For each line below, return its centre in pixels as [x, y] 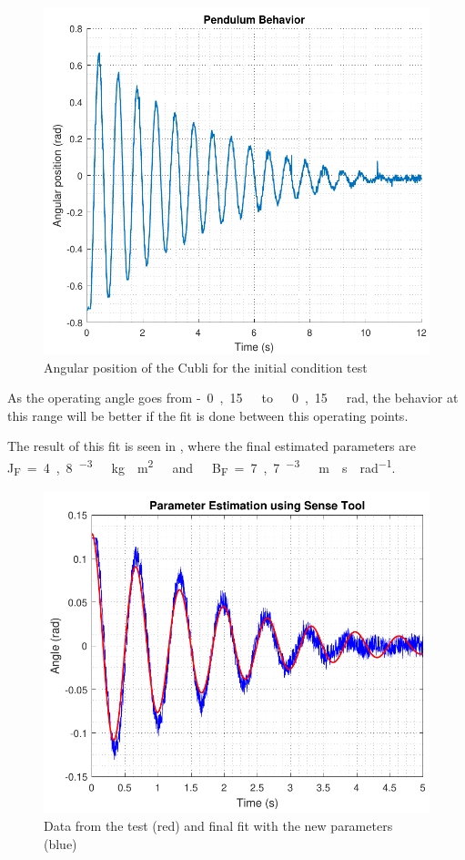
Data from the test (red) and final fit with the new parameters [218, 825]
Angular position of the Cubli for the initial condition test [206, 367]
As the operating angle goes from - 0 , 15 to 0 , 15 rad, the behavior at [233, 398]
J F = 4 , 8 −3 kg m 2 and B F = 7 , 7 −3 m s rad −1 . [202, 467]
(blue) [61, 843]
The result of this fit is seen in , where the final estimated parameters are [212, 446]
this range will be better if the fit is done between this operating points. [208, 415]
